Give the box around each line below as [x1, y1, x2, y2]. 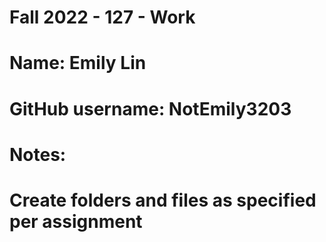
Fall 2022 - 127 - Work [9, 6, 196, 29]
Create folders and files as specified [9, 189, 317, 211]
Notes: [9, 143, 67, 166]
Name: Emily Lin [9, 52, 147, 75]
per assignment [9, 210, 143, 233]
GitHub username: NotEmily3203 [9, 97, 292, 120]
